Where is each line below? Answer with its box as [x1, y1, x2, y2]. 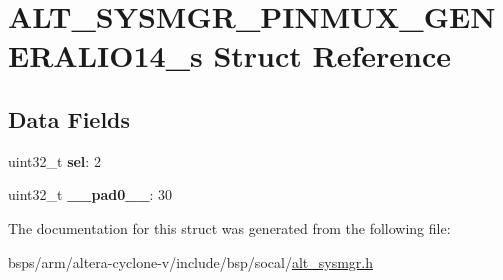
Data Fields [8, 103, 131, 134]
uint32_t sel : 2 [8, 150, 101, 171]
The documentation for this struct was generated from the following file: [8, 217, 451, 238]
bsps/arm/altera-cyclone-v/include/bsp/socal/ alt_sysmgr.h [8, 251, 373, 272]
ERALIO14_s [8, 35, 203, 76]
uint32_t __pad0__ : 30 [8, 184, 173, 205]
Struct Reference [213, 35, 452, 76]
